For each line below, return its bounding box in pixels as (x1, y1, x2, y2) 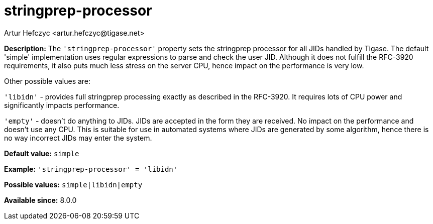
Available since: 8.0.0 (4, 195, 77, 204)
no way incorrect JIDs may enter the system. (4, 133, 152, 142)
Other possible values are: (4, 76, 91, 85)
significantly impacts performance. (4, 100, 120, 109)
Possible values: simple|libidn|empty (4, 180, 143, 189)
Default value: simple (4, 149, 79, 158)
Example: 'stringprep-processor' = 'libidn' (4, 164, 178, 173)
